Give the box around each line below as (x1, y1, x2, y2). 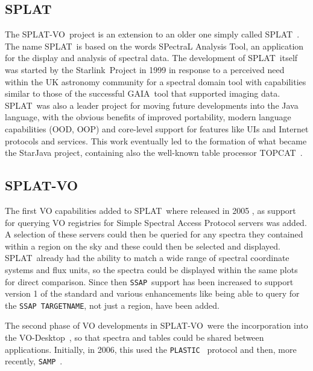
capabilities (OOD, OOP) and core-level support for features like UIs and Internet (5, 122, 309, 135)
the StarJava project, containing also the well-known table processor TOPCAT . (5, 146, 303, 159)
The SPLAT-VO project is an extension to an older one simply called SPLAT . (5, 28, 300, 40)
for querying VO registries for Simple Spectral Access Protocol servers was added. (5, 216, 307, 228)
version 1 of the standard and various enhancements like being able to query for (5, 287, 300, 300)
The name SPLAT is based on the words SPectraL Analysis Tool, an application (5, 39, 304, 52)
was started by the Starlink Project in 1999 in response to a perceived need (5, 63, 285, 76)
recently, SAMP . (5, 355, 63, 367)
